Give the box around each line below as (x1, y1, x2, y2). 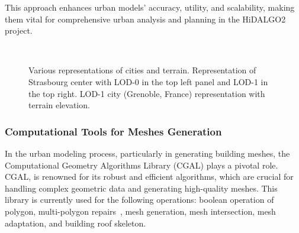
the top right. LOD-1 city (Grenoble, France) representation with (28, 87, 265, 99)
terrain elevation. (28, 99, 90, 111)
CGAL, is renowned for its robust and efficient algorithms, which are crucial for (5, 170, 294, 183)
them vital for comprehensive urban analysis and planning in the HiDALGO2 (5, 12, 286, 25)
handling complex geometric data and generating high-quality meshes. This (5, 182, 278, 194)
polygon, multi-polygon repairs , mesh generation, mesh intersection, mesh (5, 205, 276, 217)
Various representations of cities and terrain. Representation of (28, 64, 256, 76)
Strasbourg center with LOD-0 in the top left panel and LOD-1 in (28, 75, 268, 88)
